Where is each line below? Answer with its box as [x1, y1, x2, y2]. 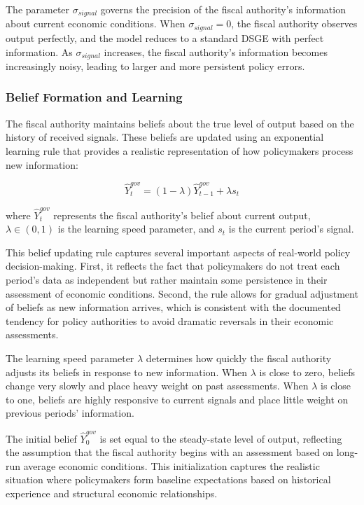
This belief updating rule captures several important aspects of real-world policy [6, 244, 351, 259]
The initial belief [6, 431, 77, 445]
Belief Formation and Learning [6, 88, 183, 106]
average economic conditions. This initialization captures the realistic [23, 458, 320, 473]
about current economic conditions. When [6, 16, 185, 31]
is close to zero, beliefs [259, 364, 355, 379]
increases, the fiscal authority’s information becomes [104, 44, 328, 59]
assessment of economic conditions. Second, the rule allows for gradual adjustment [6, 286, 358, 300]
